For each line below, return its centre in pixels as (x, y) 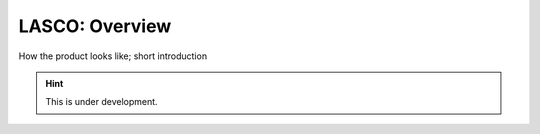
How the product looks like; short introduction (113, 56)
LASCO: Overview (95, 26)
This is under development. (102, 102)
